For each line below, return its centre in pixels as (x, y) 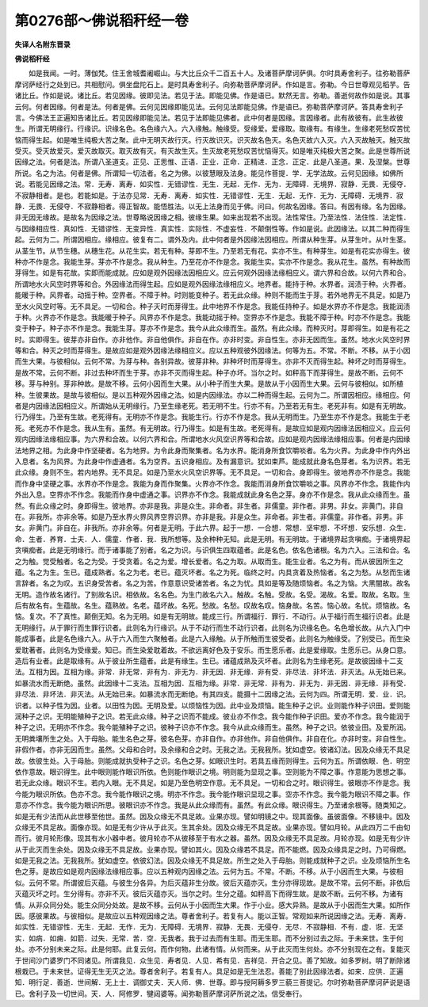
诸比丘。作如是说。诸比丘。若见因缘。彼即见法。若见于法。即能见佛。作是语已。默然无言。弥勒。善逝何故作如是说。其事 (212, 96)
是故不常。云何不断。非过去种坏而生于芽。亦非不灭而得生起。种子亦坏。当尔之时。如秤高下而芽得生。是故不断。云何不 (209, 372)
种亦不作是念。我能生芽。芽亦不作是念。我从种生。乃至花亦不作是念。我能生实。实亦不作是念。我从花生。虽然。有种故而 (212, 261)
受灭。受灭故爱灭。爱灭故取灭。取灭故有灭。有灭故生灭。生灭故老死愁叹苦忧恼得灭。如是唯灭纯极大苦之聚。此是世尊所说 (212, 151)
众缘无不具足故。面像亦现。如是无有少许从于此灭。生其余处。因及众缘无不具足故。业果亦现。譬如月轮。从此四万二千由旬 (212, 827)
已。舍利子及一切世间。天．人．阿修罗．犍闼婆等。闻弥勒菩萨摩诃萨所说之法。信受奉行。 (160, 994)
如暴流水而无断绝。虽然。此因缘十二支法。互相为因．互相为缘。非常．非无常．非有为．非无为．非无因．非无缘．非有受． (212, 683)
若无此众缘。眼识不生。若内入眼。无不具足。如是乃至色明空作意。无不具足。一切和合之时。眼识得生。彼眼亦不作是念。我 (212, 783)
